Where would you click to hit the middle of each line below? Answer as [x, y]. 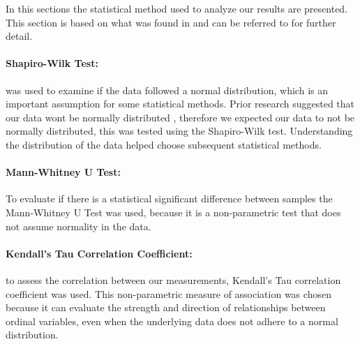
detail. [19, 36]
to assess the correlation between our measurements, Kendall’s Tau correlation [173, 279]
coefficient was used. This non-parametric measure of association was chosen [168, 293]
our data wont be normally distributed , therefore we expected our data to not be [180, 117]
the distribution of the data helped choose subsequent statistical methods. [164, 144]
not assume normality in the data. [78, 226]
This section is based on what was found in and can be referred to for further [171, 22]
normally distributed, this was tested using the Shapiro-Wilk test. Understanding [179, 131]
